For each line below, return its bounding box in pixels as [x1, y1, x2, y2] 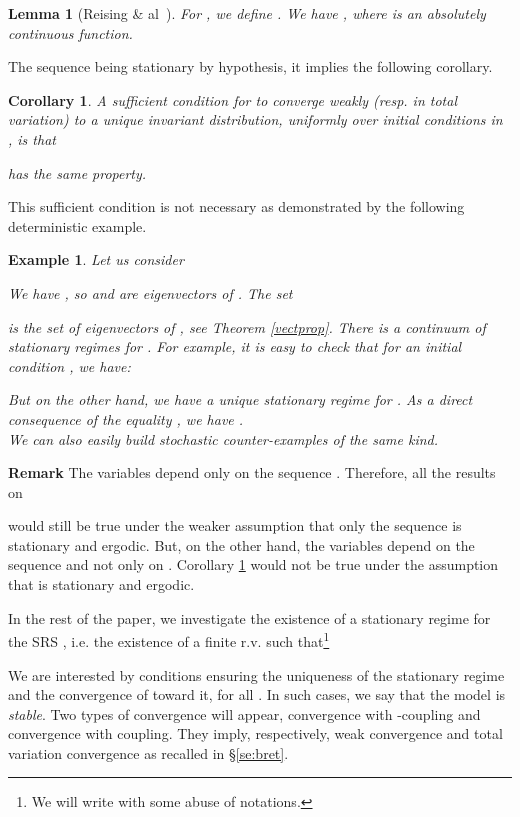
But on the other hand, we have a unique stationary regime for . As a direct [8, 389, 473, 410]
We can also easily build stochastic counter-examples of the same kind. [8, 428, 439, 449]
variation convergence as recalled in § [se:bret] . [8, 742, 289, 763]
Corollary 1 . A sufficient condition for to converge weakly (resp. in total [8, 89, 457, 110]
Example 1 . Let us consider [8, 249, 184, 270]
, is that [8, 128, 56, 149]
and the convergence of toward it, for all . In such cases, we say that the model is [8, 684, 506, 705]
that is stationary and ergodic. [8, 574, 195, 595]
